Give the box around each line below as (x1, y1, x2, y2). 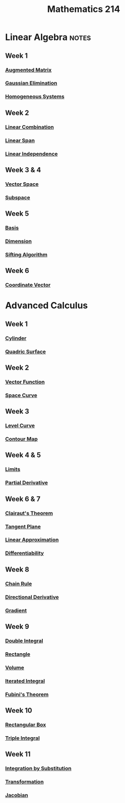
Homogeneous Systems (5, 93, 65, 100)
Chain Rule (5, 580, 32, 587)
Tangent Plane (5, 523, 41, 530)
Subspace (5, 194, 30, 201)
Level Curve (5, 422, 35, 429)
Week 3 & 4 (5, 166, 41, 174)
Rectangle (5, 650, 31, 657)
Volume (5, 664, 24, 671)
